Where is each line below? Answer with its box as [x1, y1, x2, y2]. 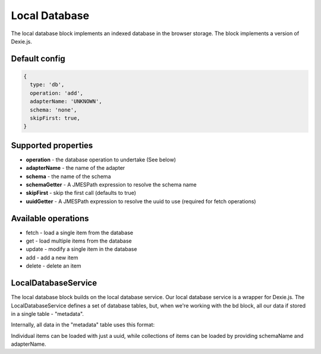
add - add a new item [26, 254, 78, 261]
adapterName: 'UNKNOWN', [30, 98, 102, 105]
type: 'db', [30, 81, 65, 88]
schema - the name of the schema [26, 173, 111, 180]
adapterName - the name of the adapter [26, 164, 125, 172]
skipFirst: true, [30, 114, 80, 122]
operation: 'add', [30, 89, 83, 97]
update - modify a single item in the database [26, 246, 137, 253]
